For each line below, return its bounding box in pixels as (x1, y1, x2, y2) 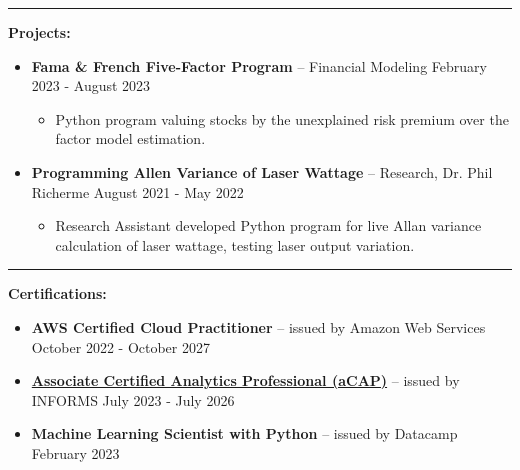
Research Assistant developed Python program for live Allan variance (55, 215, 482, 236)
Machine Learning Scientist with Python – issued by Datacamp (31, 423, 458, 444)
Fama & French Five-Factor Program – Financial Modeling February (31, 55, 487, 76)
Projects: (8, 22, 71, 42)
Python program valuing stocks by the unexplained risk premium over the (55, 108, 509, 129)
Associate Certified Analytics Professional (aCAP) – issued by (31, 370, 460, 391)
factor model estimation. (55, 128, 206, 149)
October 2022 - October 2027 (31, 336, 210, 357)
